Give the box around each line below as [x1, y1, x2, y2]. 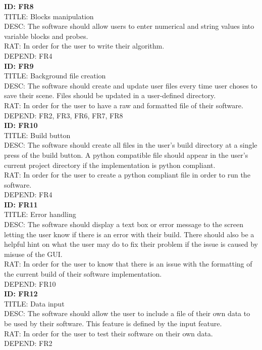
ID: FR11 [4, 199, 38, 209]
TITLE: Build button [4, 129, 71, 140]
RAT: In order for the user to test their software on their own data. [4, 328, 213, 338]
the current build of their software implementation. [4, 269, 162, 279]
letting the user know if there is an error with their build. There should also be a [4, 229, 254, 239]
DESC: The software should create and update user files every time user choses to [4, 80, 257, 91]
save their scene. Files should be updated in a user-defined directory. [4, 90, 216, 101]
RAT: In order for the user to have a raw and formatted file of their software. [4, 100, 243, 110]
